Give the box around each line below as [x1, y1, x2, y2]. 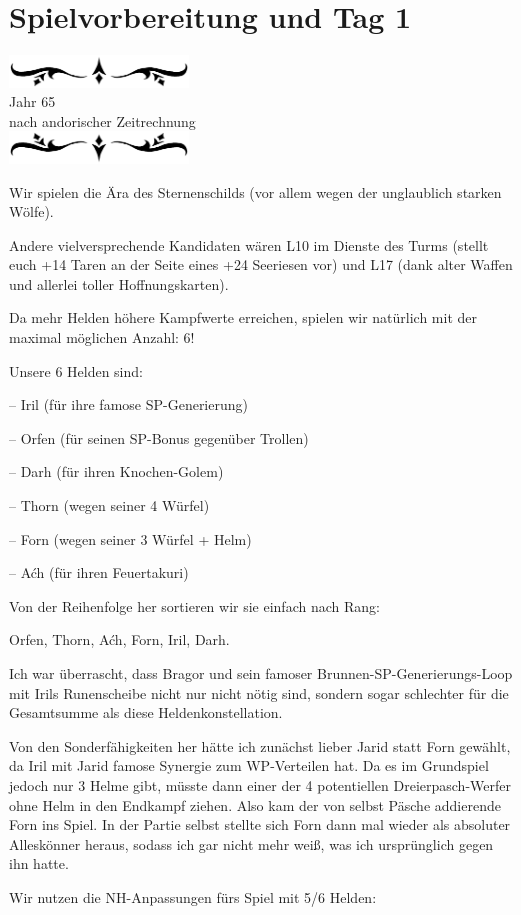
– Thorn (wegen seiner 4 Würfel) [9, 495, 210, 516]
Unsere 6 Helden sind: [9, 360, 143, 381]
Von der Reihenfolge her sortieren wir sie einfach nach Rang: [9, 595, 380, 616]
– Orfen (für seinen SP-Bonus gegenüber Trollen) [9, 427, 309, 448]
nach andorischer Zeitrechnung [9, 110, 196, 131]
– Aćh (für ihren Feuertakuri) [9, 562, 189, 583]
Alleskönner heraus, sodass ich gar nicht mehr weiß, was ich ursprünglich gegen [9, 833, 494, 854]
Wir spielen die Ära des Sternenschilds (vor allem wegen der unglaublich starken [9, 181, 502, 202]
